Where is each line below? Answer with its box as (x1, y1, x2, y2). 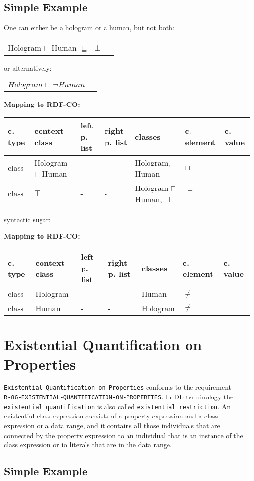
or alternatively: (4, 63, 52, 73)
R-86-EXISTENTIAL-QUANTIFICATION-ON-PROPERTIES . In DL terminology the (4, 392, 233, 402)
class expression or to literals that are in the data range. (4, 439, 172, 450)
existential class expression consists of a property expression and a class (4, 411, 218, 421)
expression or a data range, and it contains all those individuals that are (4, 420, 220, 431)
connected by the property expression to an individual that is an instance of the (4, 430, 243, 440)
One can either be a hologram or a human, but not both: (4, 22, 174, 33)
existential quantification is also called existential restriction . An (4, 401, 231, 411)
